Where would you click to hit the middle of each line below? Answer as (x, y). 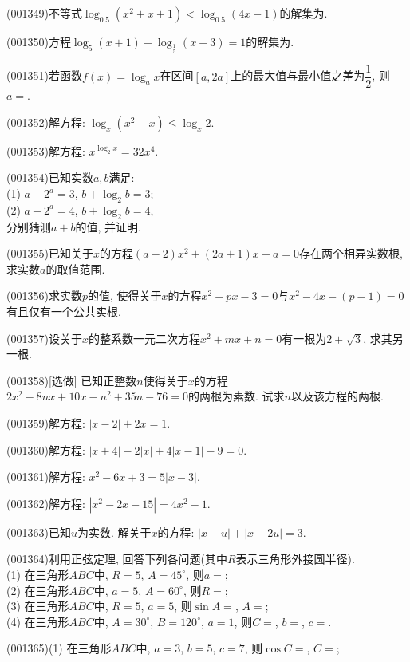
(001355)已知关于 (50, 253)
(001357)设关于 (44, 338)
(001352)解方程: (46, 122)
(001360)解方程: (46, 449)
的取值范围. (75, 268)
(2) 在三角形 (38, 590)
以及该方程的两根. (337, 396)
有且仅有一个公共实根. (64, 311)
